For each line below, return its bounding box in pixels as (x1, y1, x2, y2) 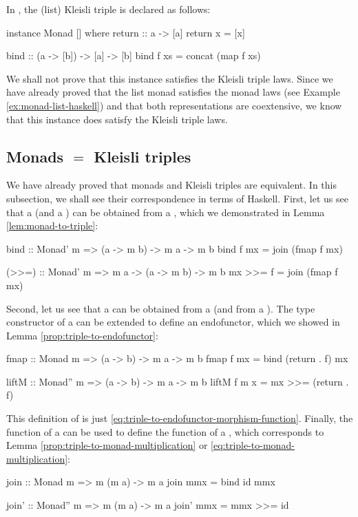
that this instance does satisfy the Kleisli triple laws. (6, 112, 228, 126)
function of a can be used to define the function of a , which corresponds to (6, 424, 324, 439)
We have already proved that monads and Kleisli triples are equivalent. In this (6, 178, 337, 192)
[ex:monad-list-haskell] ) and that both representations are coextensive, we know (6, 98, 342, 112)
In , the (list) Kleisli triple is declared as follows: (6, 2, 211, 16)
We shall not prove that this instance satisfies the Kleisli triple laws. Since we (6, 71, 333, 85)
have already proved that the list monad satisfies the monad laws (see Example (6, 85, 340, 99)
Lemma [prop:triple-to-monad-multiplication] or (6, 438, 208, 452)
